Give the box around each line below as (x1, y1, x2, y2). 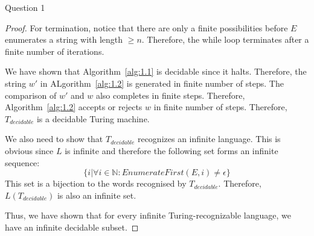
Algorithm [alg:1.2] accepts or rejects (5, 101, 143, 113)
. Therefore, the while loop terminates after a (141, 33, 309, 46)
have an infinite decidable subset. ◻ (5, 220, 139, 233)
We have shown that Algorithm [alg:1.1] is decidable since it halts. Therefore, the (5, 65, 307, 78)
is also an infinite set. (57, 188, 136, 201)
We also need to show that (5, 132, 103, 145)
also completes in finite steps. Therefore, (95, 88, 245, 101)
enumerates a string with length (5, 33, 123, 46)
